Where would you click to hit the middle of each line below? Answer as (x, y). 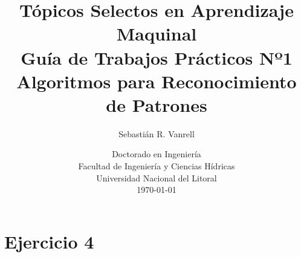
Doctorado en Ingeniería (157, 154)
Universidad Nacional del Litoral (157, 177)
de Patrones (157, 104)
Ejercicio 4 (49, 241)
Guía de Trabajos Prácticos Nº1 (157, 57)
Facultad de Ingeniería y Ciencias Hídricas (157, 166)
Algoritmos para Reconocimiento (157, 81)
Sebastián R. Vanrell (157, 133)
